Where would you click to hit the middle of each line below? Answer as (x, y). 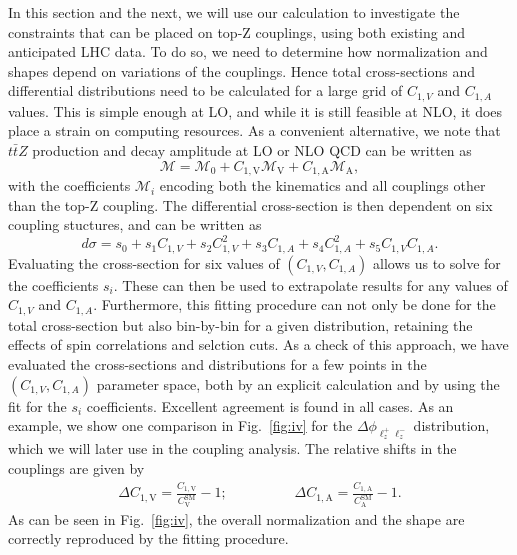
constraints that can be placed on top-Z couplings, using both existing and (237, 31)
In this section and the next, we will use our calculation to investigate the (234, 12)
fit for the (37, 405)
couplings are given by (76, 468)
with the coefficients (69, 185)
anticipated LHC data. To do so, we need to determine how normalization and (248, 51)
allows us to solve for (436, 262)
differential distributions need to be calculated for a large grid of (205, 90)
